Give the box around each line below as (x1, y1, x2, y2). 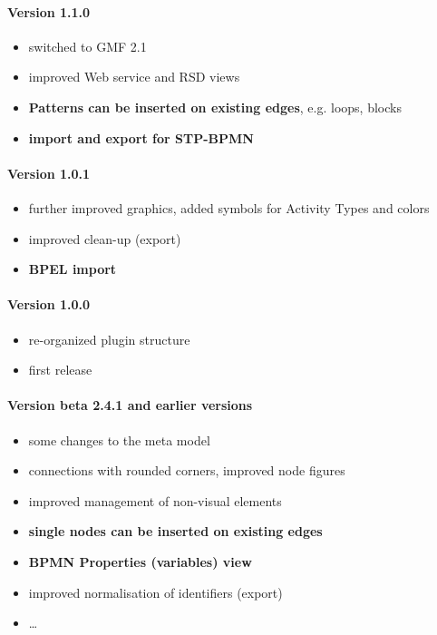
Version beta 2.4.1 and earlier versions (7, 396, 253, 415)
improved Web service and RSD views (28, 67, 240, 86)
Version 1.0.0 (7, 295, 91, 314)
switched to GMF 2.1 (28, 36, 147, 55)
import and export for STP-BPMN (28, 128, 254, 147)
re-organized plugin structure (28, 329, 190, 348)
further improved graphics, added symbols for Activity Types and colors (28, 198, 430, 217)
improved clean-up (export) (28, 229, 181, 248)
